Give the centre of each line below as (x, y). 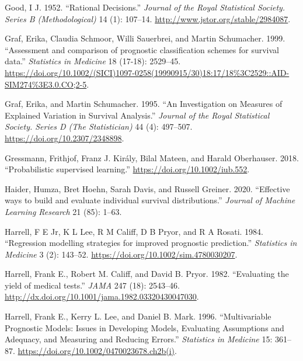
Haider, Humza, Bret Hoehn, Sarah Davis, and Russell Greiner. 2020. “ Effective (147, 188)
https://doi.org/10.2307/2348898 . (65, 138)
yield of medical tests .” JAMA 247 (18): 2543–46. (92, 285)
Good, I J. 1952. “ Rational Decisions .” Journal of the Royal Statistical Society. (145, 7)
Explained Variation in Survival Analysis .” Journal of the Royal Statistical (137, 115)
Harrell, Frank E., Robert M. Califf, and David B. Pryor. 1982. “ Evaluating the (147, 274)
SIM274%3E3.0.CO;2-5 (46, 84)
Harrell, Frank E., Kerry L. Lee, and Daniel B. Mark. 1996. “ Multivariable (138, 316)
